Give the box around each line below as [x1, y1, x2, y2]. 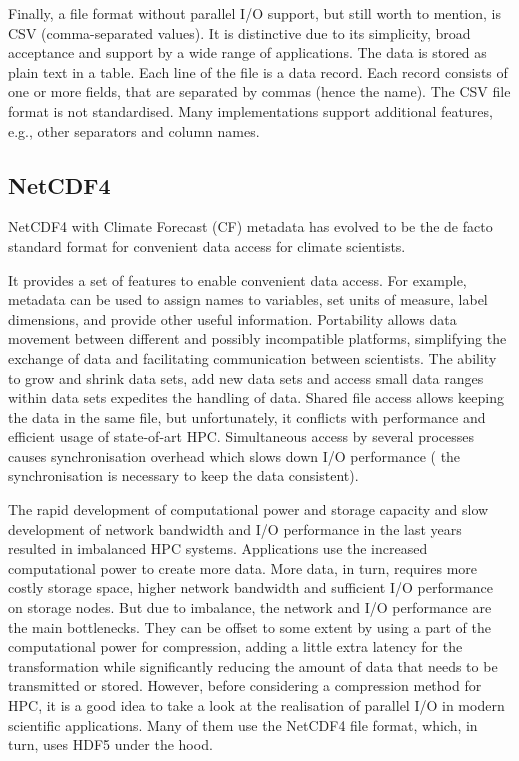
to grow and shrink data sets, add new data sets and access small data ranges [8, 367, 484, 388]
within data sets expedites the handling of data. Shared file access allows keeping [8, 387, 504, 408]
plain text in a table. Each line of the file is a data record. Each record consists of [8, 61, 508, 82]
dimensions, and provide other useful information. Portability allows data [8, 308, 457, 329]
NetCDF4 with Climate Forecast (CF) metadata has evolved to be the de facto [8, 216, 493, 237]
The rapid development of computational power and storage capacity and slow [8, 499, 489, 520]
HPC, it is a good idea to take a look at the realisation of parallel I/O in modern [8, 695, 505, 716]
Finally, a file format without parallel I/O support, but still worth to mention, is [8, 3, 501, 23]
